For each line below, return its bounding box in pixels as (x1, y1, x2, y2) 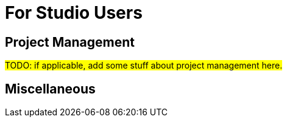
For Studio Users (5, 2, 143, 23)
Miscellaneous (5, 81, 96, 97)
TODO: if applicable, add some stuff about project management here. (5, 60, 283, 71)
